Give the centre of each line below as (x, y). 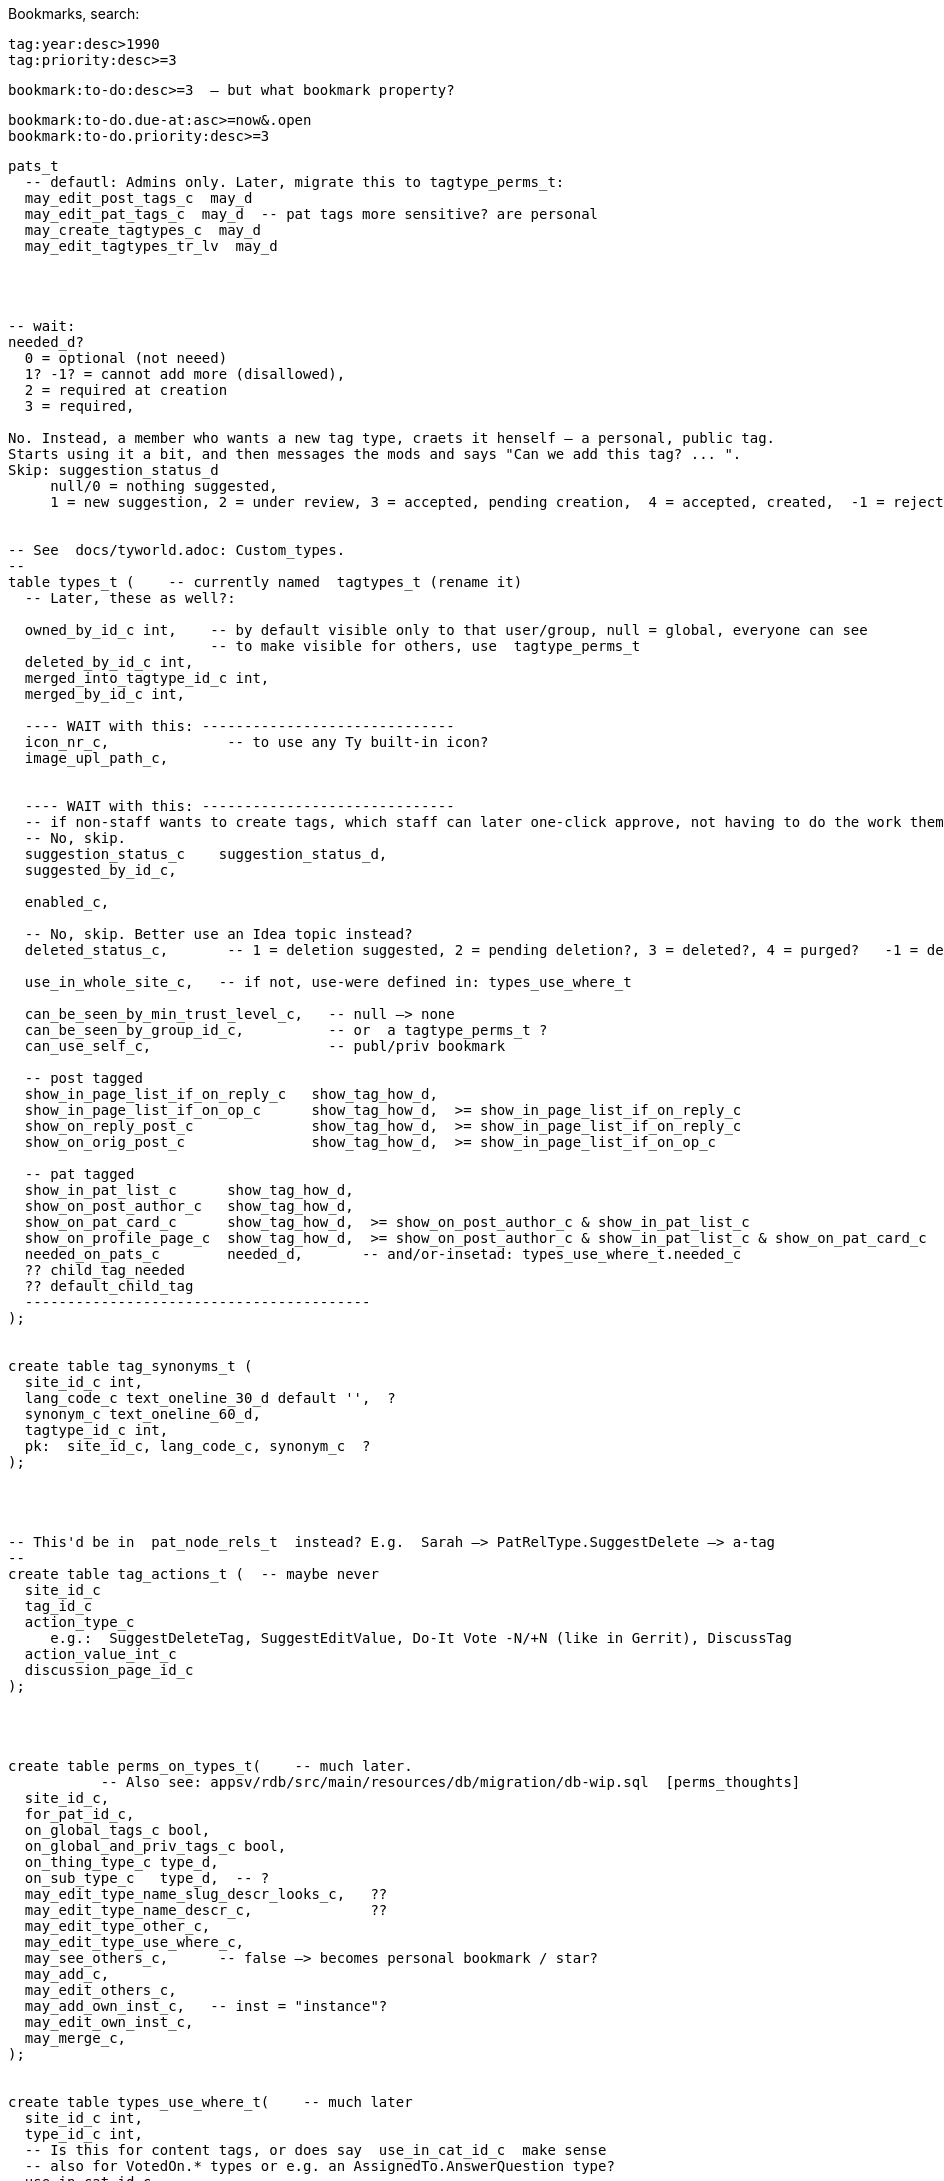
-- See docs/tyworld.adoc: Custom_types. (177, 550)
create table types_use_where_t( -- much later (210, 2102)
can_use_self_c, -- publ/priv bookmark (265, 1046)
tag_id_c (58, 1606)
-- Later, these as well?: (130, 598)
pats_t (33, 166)
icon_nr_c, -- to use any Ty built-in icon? (256, 742)
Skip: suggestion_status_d (113, 470)
